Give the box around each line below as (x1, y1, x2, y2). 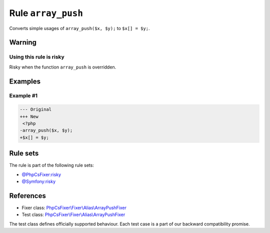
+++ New (19, 113, 38, 119)
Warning (9, 38, 37, 47)
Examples (9, 77, 41, 85)
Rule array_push (9, 7, 83, 18)
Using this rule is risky (9, 53, 64, 60)
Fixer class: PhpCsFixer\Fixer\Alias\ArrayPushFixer (21, 205, 127, 211)
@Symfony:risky (21, 178, 56, 184)
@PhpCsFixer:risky (21, 171, 61, 177)
